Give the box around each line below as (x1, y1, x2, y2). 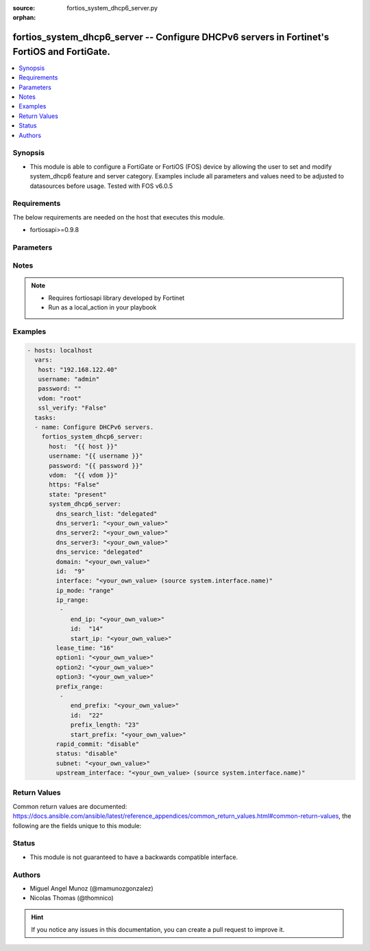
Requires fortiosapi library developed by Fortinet (48, 294, 185, 302)
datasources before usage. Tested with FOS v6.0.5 (29, 182, 173, 190)
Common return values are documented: (12, 802, 127, 810)
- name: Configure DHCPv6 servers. (34, 423, 154, 432)
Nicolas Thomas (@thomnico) (29, 894, 114, 902)
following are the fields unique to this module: (12, 821, 142, 830)
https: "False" (49, 481, 100, 489)
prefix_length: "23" (70, 721, 140, 729)
